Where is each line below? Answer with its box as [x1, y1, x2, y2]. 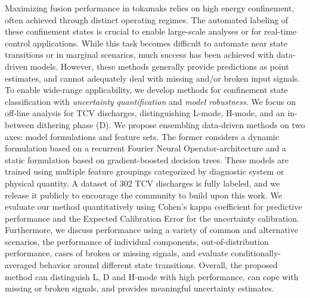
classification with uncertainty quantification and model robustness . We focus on [5, 95, 296, 107]
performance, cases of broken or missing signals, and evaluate [5, 247, 228, 259]
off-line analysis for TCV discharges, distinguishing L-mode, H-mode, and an [5, 107, 285, 119]
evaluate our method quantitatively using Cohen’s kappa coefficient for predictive [5, 200, 302, 213]
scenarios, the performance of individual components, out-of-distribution [5, 235, 269, 247]
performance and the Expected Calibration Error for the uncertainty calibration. [5, 212, 299, 224]
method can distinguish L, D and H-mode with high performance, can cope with [5, 270, 299, 283]
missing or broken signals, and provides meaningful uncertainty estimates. [5, 282, 274, 294]
